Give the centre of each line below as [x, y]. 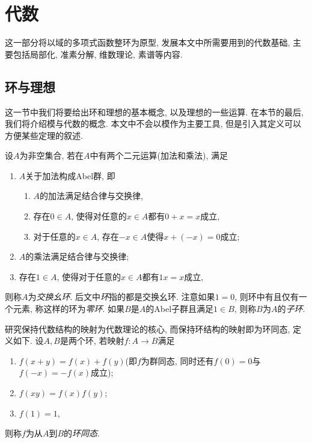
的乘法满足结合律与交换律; [77, 256]
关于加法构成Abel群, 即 [70, 175]
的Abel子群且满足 [180, 309]
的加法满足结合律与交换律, [91, 196]
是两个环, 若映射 [92, 341]
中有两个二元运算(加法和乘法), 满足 [159, 155]
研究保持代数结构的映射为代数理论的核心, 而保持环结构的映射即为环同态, [148, 328]
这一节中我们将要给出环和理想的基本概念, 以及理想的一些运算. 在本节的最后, [154, 112]
